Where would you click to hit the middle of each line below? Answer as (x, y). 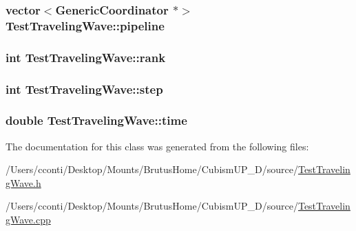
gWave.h (23, 182)
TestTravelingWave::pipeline (85, 25)
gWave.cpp (28, 220)
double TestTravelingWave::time (96, 120)
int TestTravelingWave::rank (86, 57)
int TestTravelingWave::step (84, 89)
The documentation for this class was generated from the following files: (157, 146)
